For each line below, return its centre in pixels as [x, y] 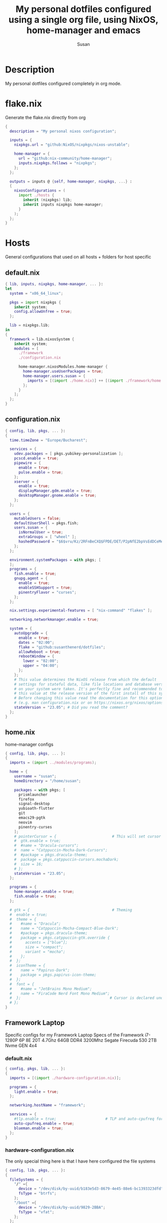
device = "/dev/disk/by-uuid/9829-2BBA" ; [62, 1207]
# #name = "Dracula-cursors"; [46, 846]
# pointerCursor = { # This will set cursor [88, 836]
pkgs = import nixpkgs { [35, 302]
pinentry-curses [35, 827]
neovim [25, 822]
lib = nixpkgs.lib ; [30, 325]
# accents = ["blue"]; [39, 942]
